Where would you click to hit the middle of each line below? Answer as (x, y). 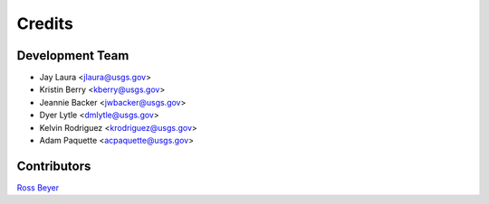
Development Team (73, 56)
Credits (45, 23)
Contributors (54, 166)
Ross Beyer (38, 187)
